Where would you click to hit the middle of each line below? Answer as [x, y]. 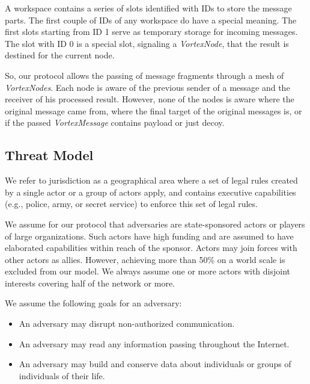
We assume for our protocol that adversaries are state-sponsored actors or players [155, 224]
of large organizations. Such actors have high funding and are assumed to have [149, 236]
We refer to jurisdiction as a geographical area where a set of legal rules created [151, 180]
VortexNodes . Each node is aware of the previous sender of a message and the [147, 87]
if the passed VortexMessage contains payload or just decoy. [115, 122]
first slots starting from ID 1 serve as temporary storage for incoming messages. [151, 32]
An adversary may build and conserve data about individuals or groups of [155, 364]
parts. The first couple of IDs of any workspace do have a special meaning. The [151, 20]
